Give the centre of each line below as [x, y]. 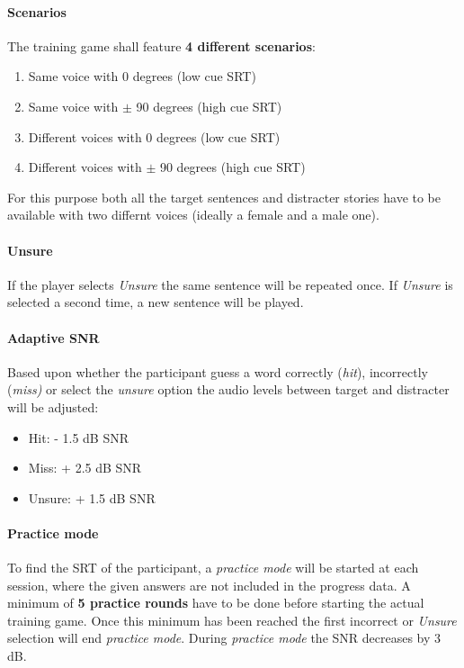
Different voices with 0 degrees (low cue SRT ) [154, 136]
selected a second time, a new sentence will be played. [156, 302]
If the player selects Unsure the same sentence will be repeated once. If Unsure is [230, 284]
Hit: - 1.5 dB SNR [79, 437]
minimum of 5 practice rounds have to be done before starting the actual [216, 603]
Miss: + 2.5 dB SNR [85, 468]
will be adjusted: [53, 406]
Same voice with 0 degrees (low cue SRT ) [142, 76]
